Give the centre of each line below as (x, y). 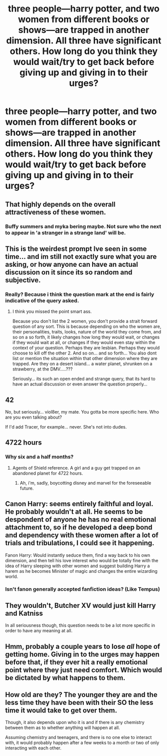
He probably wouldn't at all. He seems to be (74, 512)
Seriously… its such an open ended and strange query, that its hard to (84, 379)
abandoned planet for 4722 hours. (48, 473)
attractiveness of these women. (56, 212)
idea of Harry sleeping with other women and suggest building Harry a (78, 566)
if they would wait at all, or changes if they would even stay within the (84, 342)
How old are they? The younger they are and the (82, 695)
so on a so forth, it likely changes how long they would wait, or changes (86, 337)
